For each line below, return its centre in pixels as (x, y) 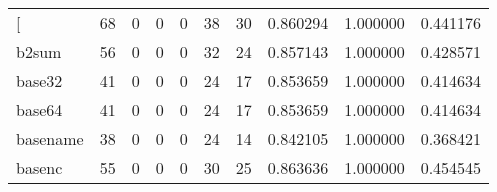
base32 (39, 80)
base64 (39, 109)
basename (50, 138)
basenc (39, 167)
